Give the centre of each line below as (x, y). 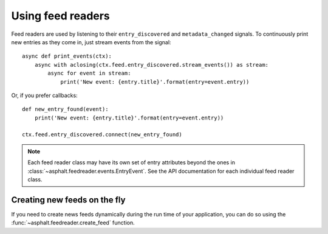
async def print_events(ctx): (67, 56)
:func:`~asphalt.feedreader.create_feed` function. (73, 223)
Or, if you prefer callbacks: (45, 95)
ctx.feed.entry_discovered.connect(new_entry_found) (102, 135)
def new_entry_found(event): (65, 109)
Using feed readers (61, 16)
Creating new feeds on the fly (68, 200)
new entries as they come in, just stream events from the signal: (91, 42)
